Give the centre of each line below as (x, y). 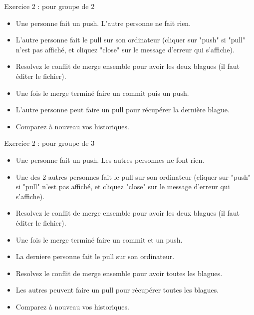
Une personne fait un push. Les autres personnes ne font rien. (110, 159)
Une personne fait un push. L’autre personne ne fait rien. (103, 23)
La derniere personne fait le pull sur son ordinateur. (95, 256)
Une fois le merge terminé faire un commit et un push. (99, 239)
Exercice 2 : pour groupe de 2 (49, 6)
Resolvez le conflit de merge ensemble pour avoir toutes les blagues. (119, 273)
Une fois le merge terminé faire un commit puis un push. (102, 93)
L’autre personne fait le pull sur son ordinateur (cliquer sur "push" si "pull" (130, 40)
